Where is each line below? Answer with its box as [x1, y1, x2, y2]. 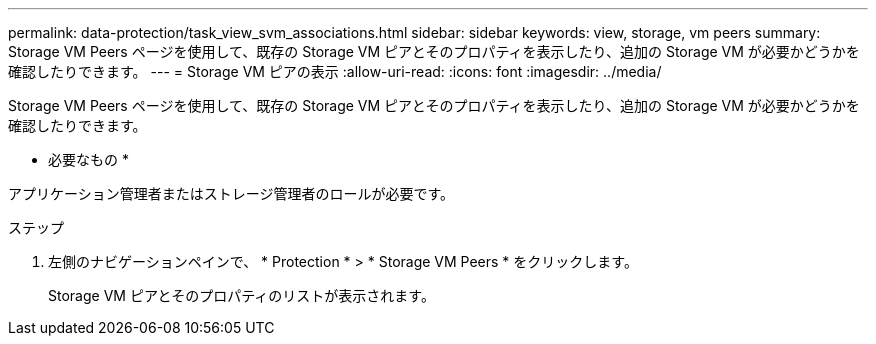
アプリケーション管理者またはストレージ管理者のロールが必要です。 [8, 185, 455, 202]
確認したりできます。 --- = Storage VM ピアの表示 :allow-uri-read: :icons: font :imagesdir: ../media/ [8, 63, 662, 80]
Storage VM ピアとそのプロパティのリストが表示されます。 [48, 287, 435, 304]
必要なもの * [48, 151, 129, 168]
